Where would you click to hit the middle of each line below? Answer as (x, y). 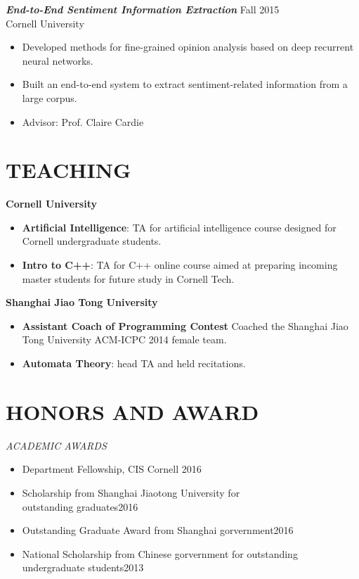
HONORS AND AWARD (132, 411)
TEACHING (68, 170)
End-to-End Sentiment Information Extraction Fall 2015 (143, 9)
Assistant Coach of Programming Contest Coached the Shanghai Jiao (185, 325)
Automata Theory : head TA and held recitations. (134, 363)
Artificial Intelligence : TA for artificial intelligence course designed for (179, 227)
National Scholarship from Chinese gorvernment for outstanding (160, 553)
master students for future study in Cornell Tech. (128, 278)
